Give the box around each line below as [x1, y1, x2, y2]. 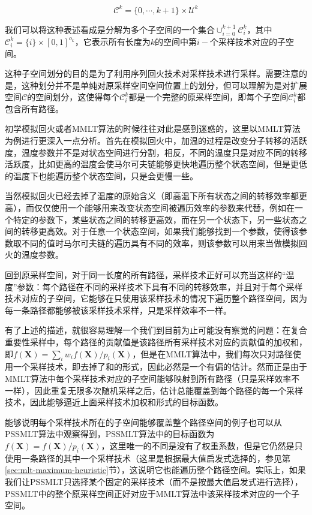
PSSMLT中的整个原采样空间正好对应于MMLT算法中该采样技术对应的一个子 [5, 487, 300, 499]
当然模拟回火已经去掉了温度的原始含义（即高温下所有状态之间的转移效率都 [5, 189, 299, 202]
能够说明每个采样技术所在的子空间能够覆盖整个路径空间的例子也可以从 [5, 415, 282, 428]
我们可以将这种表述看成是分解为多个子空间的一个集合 [5, 23, 215, 35]
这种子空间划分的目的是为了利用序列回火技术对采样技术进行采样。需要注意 [5, 67, 299, 80]
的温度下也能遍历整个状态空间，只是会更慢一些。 [5, 169, 198, 182]
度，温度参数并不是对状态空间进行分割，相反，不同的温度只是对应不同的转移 [5, 146, 307, 158]
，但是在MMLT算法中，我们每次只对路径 [132, 347, 293, 360]
